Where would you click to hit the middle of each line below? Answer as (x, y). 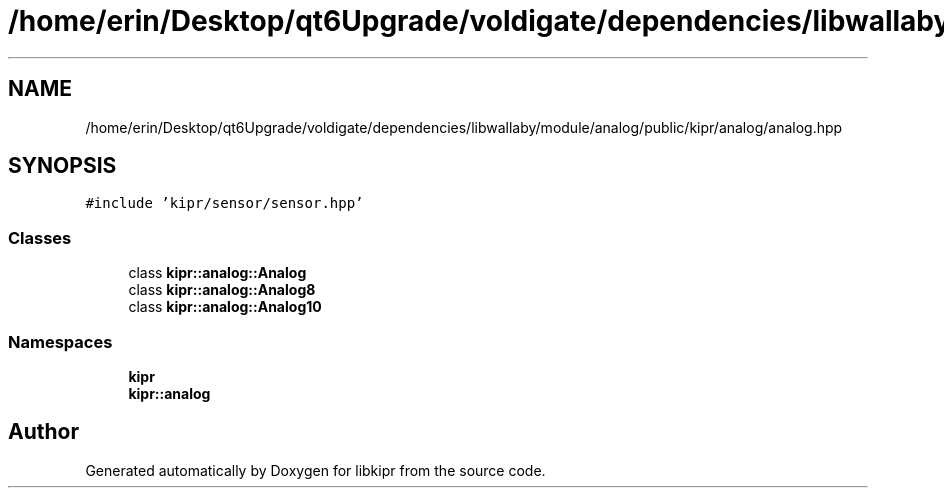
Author (43, 432)
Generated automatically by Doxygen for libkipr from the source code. (315, 470)
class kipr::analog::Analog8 (222, 290)
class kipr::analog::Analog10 (225, 307)
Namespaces (60, 341)
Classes (40, 237)
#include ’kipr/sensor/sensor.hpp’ (224, 203)
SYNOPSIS (62, 166)
